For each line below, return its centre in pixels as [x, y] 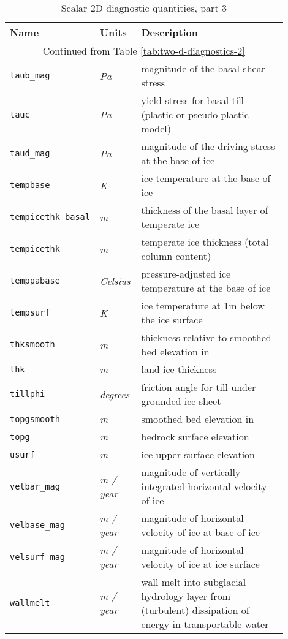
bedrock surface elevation [195, 437]
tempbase [30, 185]
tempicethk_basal [50, 217]
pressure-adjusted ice [186, 274]
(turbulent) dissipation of [195, 610]
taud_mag [30, 153]
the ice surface [172, 319]
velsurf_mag [38, 557]
